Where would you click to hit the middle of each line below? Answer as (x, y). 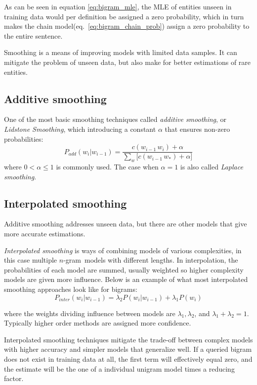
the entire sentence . (33, 35)
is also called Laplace (212, 166)
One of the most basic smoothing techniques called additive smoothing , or (115, 119)
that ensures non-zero (197, 129)
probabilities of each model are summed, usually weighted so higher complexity (124, 269)
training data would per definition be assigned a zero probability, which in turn (124, 16)
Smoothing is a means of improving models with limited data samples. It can (121, 52)
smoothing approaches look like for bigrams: (71, 289)
